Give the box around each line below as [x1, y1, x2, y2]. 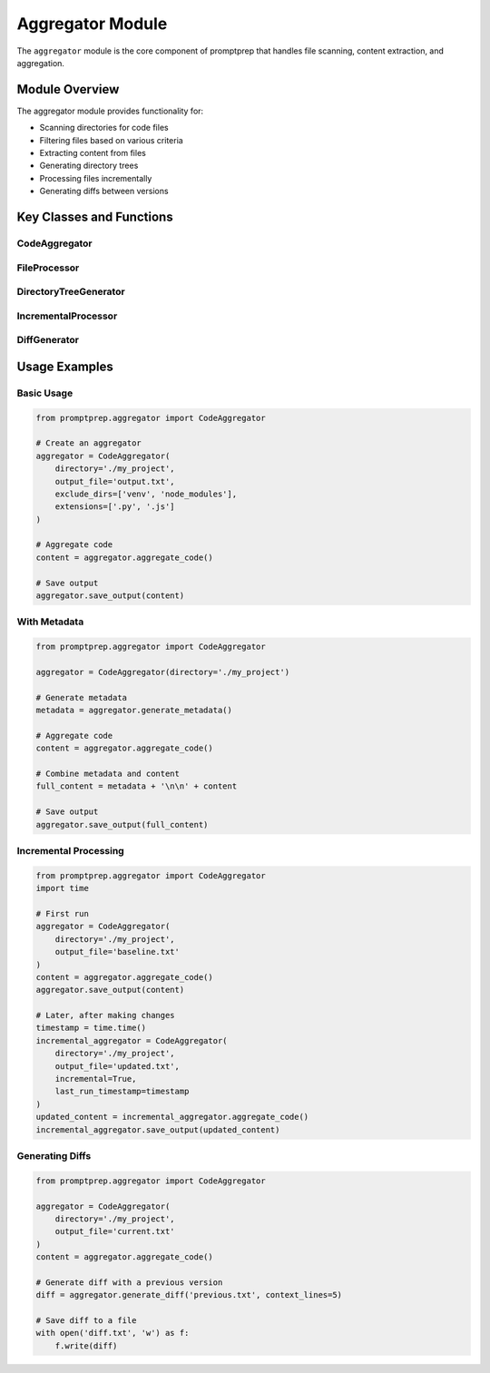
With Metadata [16, 615, 84, 628]
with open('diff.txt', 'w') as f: [35, 1328, 190, 1339]
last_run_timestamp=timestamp [54, 1086, 190, 1097]
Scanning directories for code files [39, 123, 169, 133]
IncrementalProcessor [16, 309, 118, 322]
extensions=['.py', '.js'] [54, 502, 176, 512]
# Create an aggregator [35, 438, 142, 448]
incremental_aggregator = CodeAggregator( [35, 1035, 228, 1045]
